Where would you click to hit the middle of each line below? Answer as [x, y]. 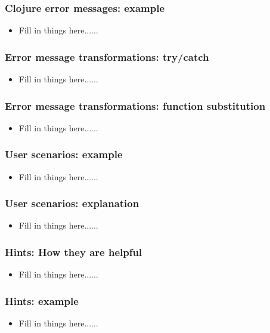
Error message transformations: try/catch [107, 56]
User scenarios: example [64, 154]
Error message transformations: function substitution [135, 105]
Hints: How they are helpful [74, 252]
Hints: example [42, 300]
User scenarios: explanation [72, 203]
